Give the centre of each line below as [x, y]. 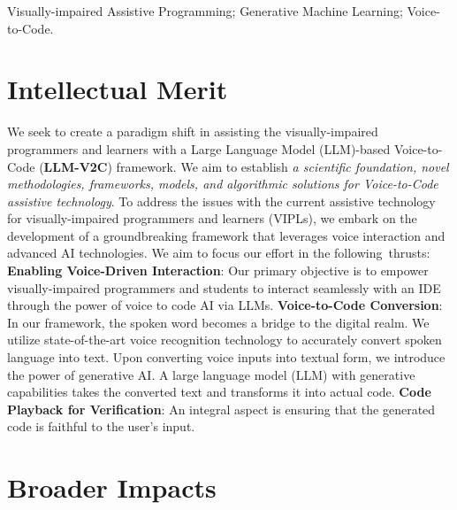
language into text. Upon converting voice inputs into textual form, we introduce [226, 357]
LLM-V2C [76, 166]
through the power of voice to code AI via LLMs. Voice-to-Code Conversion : [225, 305]
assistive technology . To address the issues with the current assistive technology [221, 201]
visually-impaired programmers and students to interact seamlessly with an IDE [224, 287]
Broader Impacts [112, 487]
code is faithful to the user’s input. [101, 426]
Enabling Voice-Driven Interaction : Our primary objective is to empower [218, 270]
